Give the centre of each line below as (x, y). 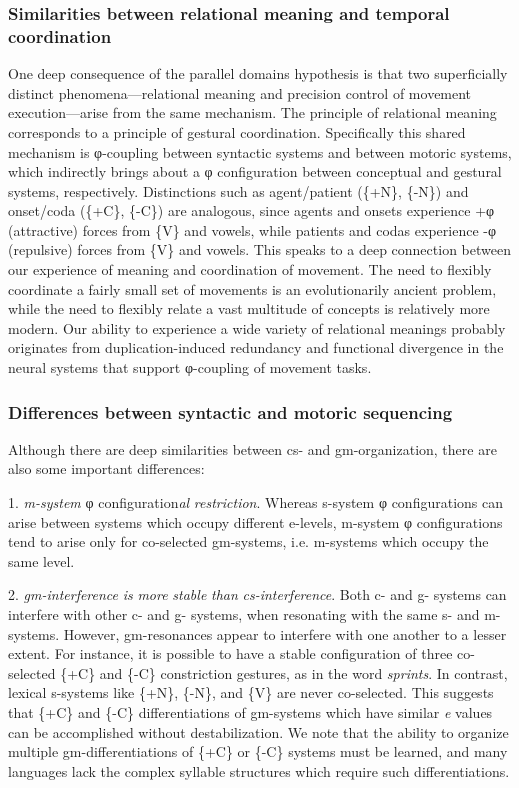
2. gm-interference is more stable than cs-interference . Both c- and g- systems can (257, 594)
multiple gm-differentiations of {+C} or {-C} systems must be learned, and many (258, 751)
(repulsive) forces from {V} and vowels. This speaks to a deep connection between (259, 249)
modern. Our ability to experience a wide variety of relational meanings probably (257, 327)
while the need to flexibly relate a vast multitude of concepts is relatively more (249, 308)
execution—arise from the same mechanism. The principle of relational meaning (252, 112)
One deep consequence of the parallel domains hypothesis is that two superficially (258, 73)
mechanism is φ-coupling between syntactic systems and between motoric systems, (260, 151)
